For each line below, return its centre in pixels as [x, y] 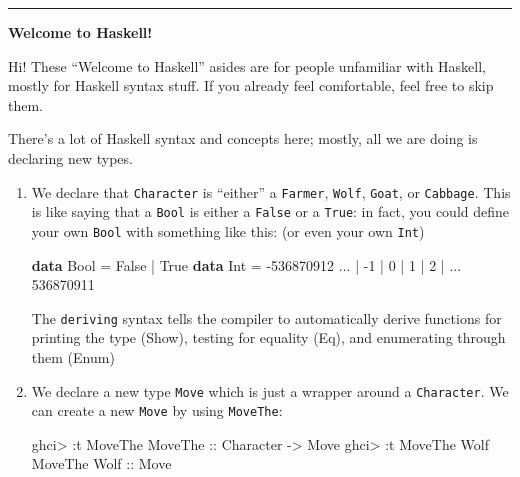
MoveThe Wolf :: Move [101, 463]
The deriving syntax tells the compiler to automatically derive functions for [266, 317]
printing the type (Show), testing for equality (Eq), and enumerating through [268, 337]
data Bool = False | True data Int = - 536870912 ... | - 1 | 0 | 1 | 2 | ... [246, 264]
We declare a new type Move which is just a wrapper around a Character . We [270, 390]
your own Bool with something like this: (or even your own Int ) [228, 230]
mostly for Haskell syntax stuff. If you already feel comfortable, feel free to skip [251, 85]
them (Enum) [73, 356]
